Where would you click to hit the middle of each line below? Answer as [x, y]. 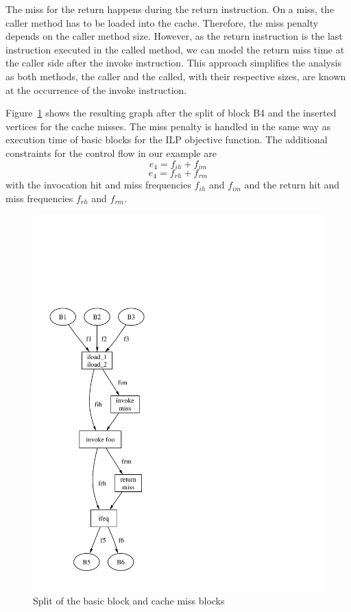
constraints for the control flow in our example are [111, 152]
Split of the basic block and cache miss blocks [129, 601]
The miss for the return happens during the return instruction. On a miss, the [170, 9]
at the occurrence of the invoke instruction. [96, 89]
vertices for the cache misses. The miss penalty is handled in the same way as [168, 126]
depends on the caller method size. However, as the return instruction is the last [174, 36]
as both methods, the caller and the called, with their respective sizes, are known [176, 76]
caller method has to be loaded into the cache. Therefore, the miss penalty [162, 22]
